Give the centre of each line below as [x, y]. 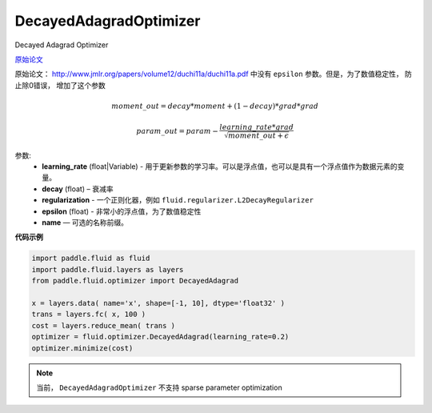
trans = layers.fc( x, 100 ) [89, 315]
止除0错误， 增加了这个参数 [60, 85]
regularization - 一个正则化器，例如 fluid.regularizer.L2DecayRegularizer [178, 200]
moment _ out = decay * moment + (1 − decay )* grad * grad [215, 106]
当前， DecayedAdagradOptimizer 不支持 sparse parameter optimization [160, 387]
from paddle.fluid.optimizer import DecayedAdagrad [135, 281]
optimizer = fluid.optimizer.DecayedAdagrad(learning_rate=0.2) [160, 337]
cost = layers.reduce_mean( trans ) [104, 325]
